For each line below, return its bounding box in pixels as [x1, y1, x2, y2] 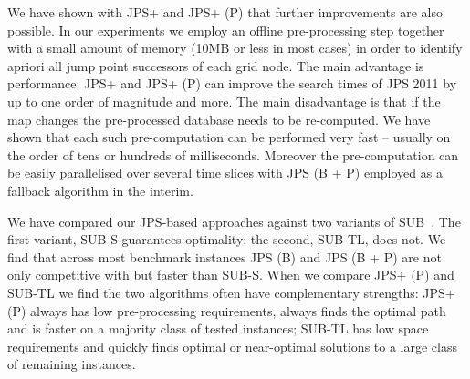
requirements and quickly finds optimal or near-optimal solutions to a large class [7, 336, 457, 355]
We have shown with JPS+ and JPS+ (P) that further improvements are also [7, 3, 443, 21]
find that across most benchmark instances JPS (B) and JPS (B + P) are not [7, 247, 442, 266]
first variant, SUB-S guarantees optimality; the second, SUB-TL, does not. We [7, 230, 446, 249]
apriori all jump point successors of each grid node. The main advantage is [7, 56, 424, 75]
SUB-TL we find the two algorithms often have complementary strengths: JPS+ [7, 282, 455, 302]
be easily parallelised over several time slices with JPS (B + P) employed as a [7, 163, 443, 182]
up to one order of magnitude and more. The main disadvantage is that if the [7, 91, 441, 110]
